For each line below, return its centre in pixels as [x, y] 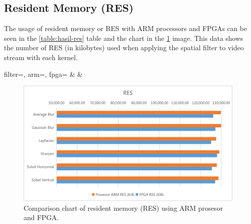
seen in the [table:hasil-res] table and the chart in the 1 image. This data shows [124, 38]
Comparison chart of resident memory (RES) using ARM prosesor [123, 208]
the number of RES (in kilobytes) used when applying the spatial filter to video [124, 48]
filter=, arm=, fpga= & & [43, 74]
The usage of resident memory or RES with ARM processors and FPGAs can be [125, 28]
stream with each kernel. [41, 57]
